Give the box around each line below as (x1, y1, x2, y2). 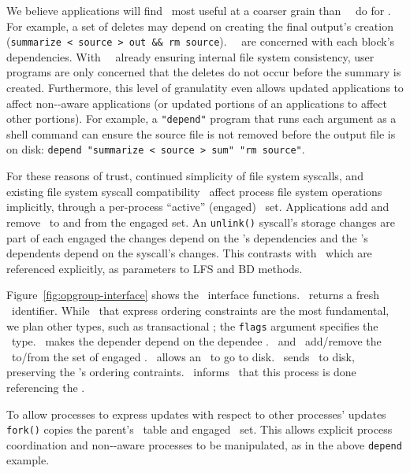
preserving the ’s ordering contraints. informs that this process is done (6, 364, 356, 380)
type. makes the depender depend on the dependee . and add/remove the (11, 333, 382, 349)
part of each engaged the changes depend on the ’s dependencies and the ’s (6, 229, 368, 246)
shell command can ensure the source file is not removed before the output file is (6, 125, 396, 142)
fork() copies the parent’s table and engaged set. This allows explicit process (6, 421, 393, 438)
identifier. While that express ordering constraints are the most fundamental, (11, 301, 389, 318)
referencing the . (6, 379, 85, 395)
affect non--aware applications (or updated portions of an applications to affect (6, 94, 387, 111)
